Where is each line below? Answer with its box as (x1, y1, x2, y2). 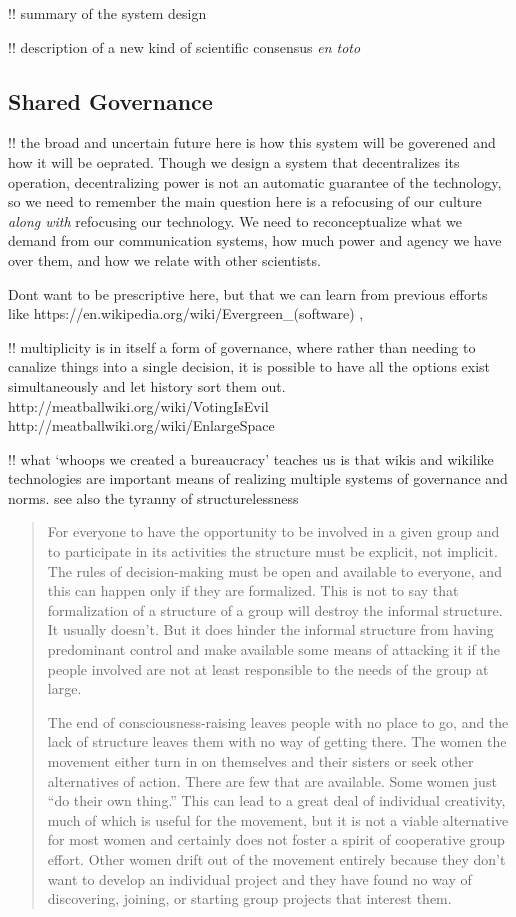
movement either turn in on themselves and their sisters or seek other (47, 751, 474, 772)
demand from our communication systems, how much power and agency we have (8, 230, 502, 251)
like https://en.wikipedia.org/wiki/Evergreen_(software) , (8, 303, 364, 324)
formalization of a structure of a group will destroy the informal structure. (47, 599, 503, 620)
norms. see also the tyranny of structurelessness (8, 487, 299, 508)
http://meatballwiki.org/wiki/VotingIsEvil (8, 395, 269, 416)
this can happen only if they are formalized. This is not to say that (47, 580, 459, 601)
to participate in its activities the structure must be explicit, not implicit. (47, 541, 498, 562)
